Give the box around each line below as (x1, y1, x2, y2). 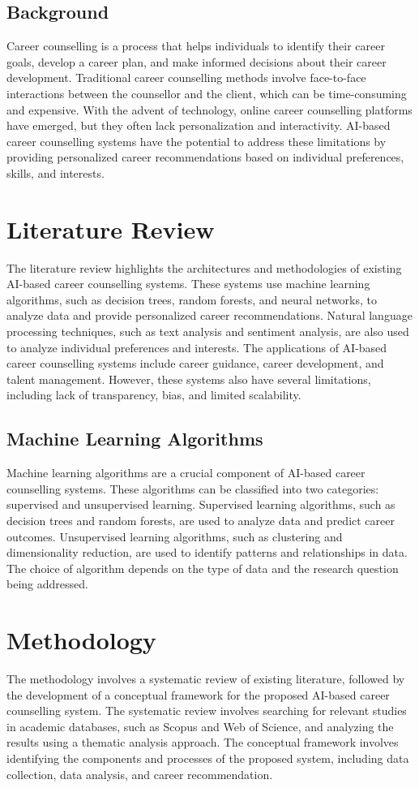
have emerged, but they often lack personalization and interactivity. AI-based (6, 117, 391, 134)
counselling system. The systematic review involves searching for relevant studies (6, 702, 407, 719)
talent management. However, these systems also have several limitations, (6, 370, 371, 387)
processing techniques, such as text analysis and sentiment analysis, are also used (6, 323, 409, 340)
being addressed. (6, 575, 88, 592)
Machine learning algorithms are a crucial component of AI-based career (6, 464, 366, 481)
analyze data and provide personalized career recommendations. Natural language (6, 307, 413, 324)
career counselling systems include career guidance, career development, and (6, 355, 384, 372)
